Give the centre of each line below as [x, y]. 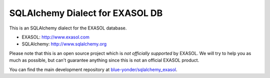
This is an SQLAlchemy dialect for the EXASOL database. [68, 28]
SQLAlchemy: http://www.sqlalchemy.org [64, 44]
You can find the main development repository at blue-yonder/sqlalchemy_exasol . [93, 69]
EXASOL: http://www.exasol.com [55, 37]
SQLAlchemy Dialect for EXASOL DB [86, 13]
